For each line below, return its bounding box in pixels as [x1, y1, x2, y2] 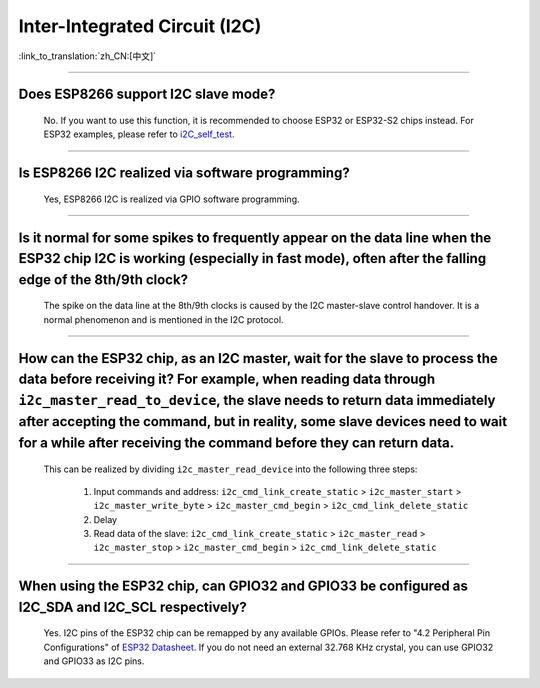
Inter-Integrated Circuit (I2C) [18, 15, 262, 37]
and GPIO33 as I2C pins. [43, 655, 145, 667]
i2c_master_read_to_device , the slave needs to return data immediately [18, 391, 496, 409]
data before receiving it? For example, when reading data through [18, 371, 435, 388]
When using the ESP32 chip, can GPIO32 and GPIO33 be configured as [18, 578, 469, 595]
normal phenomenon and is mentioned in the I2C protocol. [43, 313, 284, 325]
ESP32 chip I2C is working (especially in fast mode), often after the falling [18, 250, 487, 267]
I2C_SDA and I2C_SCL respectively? [18, 598, 247, 615]
